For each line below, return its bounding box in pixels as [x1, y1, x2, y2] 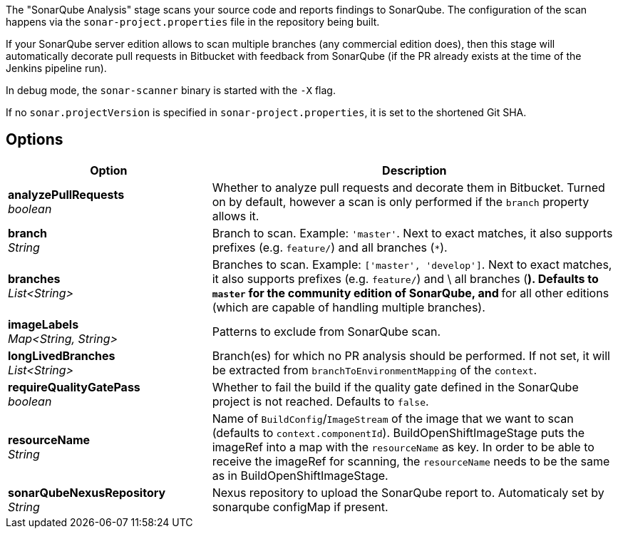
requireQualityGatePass [8, 379, 140, 394]
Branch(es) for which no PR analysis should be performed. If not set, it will [212, 348, 610, 363]
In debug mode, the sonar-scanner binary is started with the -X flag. [6, 84, 336, 96]
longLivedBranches [8, 348, 115, 363]
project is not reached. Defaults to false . [212, 394, 429, 409]
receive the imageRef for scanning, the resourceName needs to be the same [212, 453, 610, 468]
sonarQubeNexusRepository [8, 485, 166, 500]
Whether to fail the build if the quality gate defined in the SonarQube [212, 379, 579, 394]
